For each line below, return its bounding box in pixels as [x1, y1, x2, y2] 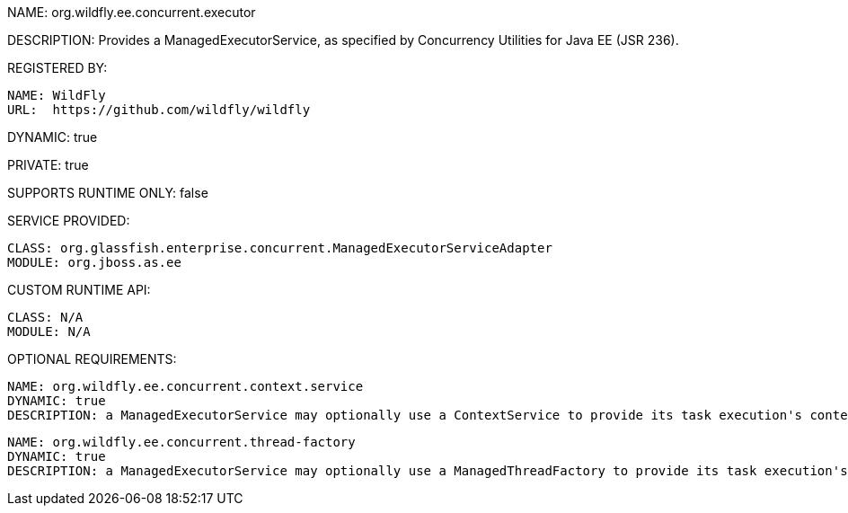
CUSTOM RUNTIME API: [7, 282, 151, 297]
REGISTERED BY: [7, 60, 108, 75]
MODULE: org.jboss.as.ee [7, 255, 181, 270]
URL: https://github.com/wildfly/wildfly [7, 102, 311, 117]
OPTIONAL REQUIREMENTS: [7, 351, 177, 367]
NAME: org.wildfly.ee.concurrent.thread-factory [7, 435, 356, 449]
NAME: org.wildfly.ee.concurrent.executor [7, 4, 256, 20]
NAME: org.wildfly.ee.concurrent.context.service [7, 379, 364, 394]
